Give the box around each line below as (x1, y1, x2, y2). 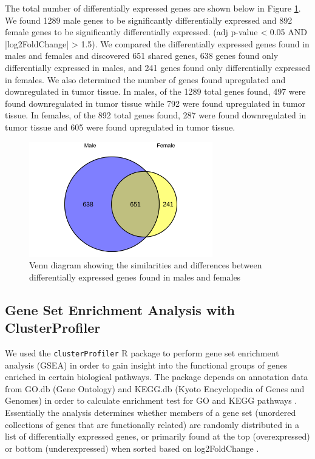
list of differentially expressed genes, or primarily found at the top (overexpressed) (5, 430, 310, 443)
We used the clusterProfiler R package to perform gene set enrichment (5, 346, 279, 359)
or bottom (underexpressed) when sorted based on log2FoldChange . (5, 441, 259, 454)
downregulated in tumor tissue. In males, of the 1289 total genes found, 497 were (5, 85, 306, 98)
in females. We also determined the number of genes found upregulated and (5, 73, 286, 86)
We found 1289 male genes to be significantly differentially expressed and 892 (5, 13, 293, 26)
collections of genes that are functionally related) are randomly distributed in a (5, 418, 300, 430)
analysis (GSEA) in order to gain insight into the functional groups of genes (5, 358, 288, 371)
